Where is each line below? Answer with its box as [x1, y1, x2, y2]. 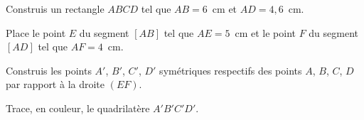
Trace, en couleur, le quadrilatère [6, 100, 150, 115]
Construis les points [6, 62, 92, 77]
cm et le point [235, 25, 296, 40]
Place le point [6, 25, 66, 40]
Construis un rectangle [6, 1, 105, 16]
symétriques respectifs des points [159, 62, 302, 77]
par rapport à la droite [6, 77, 105, 92]
